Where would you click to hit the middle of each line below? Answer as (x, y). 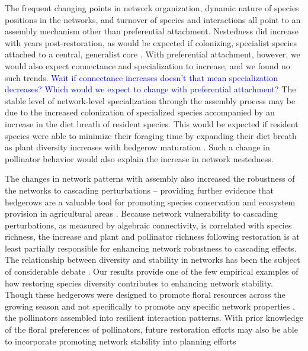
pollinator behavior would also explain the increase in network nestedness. (139, 158)
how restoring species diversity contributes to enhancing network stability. (139, 283)
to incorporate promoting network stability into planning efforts (121, 341)
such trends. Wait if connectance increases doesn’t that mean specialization (141, 77)
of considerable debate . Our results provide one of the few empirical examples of (152, 271)
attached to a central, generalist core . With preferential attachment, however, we (153, 54)
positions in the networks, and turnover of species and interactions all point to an (153, 19)
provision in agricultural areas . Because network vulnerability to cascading (141, 213)
